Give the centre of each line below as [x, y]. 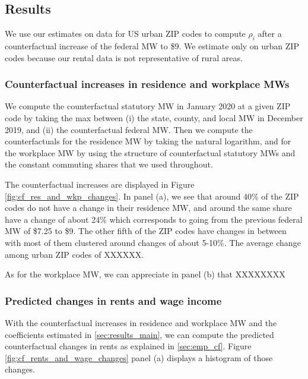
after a [270, 34]
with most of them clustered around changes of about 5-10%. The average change [153, 242]
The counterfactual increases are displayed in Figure [100, 184]
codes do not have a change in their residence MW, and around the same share [148, 208]
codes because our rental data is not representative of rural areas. [124, 57]
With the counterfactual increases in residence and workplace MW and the [141, 322]
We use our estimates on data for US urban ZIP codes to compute [125, 34]
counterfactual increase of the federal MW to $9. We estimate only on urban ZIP [152, 46]
